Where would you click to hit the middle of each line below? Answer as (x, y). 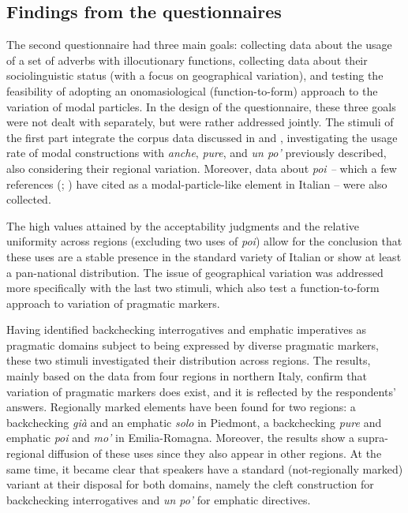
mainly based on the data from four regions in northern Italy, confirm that (187, 376)
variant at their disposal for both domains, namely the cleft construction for (190, 484)
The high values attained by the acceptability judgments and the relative (183, 225)
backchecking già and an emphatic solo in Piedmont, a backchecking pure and (194, 422)
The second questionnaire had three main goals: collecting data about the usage (199, 45)
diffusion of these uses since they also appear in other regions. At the (215, 453)
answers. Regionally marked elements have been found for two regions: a (181, 407)
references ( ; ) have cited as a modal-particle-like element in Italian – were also (197, 183)
